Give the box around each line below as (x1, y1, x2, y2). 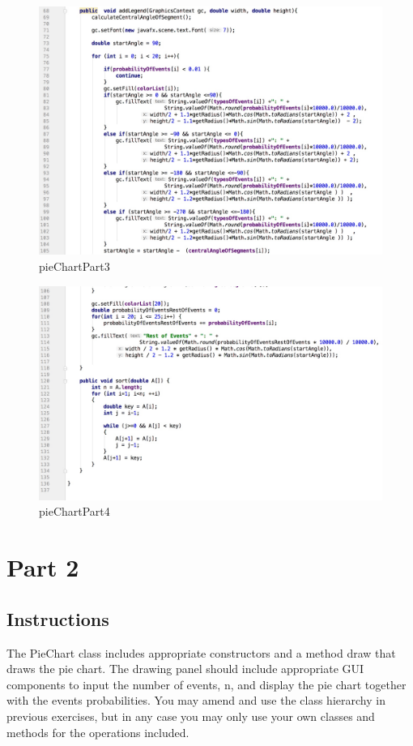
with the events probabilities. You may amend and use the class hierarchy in (6, 692, 385, 709)
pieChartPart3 (39, 258, 110, 274)
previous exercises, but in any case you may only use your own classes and (6, 707, 375, 724)
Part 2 (6, 551, 79, 584)
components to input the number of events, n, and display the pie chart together (6, 675, 407, 692)
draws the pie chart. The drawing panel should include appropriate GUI (6, 660, 364, 677)
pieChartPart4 (39, 503, 110, 520)
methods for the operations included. (6, 723, 189, 740)
